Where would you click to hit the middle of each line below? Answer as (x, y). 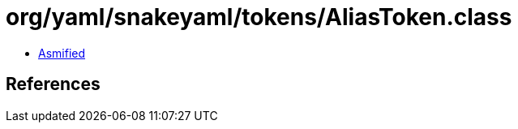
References (53, 84)
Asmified (62, 53)
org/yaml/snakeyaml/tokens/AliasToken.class (259, 17)
